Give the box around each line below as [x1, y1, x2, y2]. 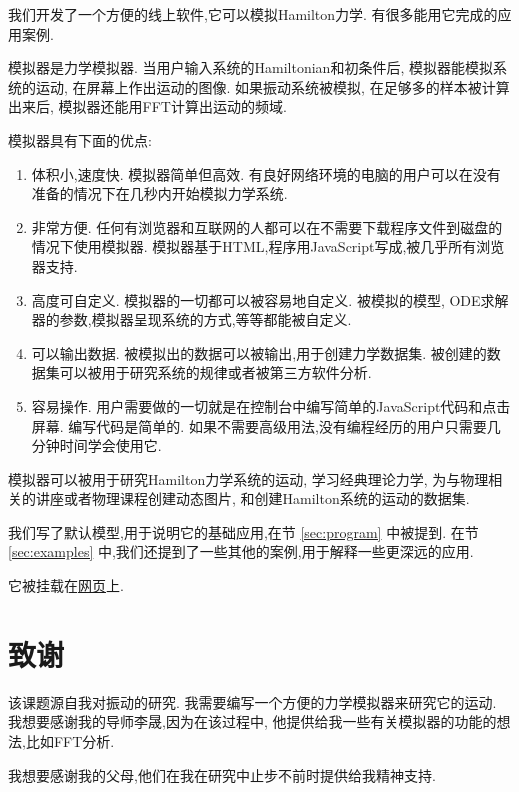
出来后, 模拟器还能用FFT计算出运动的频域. [8, 96, 287, 117]
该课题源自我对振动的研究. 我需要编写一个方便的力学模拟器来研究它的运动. [8, 691, 497, 712]
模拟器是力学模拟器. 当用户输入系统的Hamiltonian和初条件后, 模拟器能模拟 [8, 57, 493, 78]
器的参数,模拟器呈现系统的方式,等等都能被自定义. [31, 309, 352, 330]
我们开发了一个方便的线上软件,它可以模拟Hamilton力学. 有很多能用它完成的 [8, 4, 498, 24]
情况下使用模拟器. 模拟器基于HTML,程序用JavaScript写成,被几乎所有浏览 [31, 236, 505, 257]
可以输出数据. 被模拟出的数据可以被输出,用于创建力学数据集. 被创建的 [31, 342, 487, 363]
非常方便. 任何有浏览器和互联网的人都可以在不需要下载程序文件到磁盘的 [31, 216, 503, 237]
